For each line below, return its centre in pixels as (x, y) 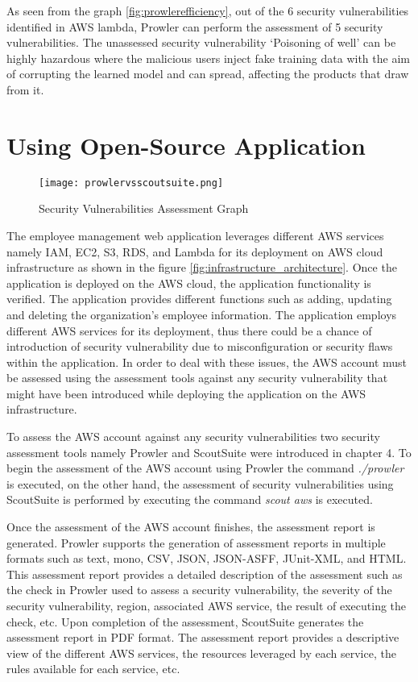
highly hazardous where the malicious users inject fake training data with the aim (208, 58)
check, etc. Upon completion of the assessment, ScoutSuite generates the (185, 621)
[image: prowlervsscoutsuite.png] (131, 183)
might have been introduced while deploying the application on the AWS (186, 393)
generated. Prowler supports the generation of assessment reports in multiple (196, 542)
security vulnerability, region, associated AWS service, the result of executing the (207, 605)
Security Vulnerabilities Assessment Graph (144, 208)
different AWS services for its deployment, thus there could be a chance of (189, 330)
